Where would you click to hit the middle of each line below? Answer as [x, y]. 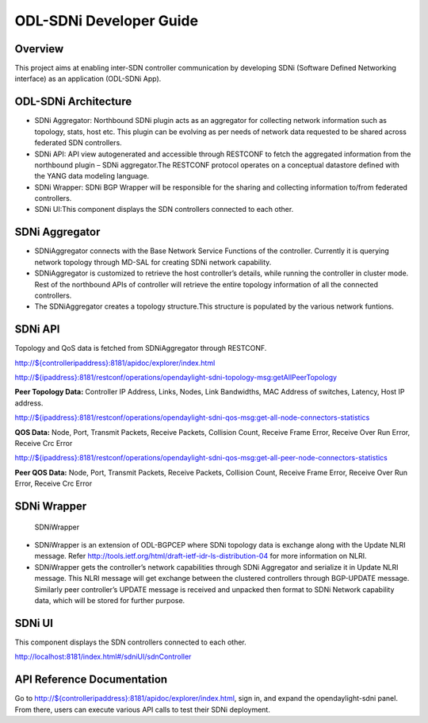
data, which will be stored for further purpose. [110, 600]
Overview [39, 49]
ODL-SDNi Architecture [73, 102]
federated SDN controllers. [78, 143]
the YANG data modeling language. [92, 176]
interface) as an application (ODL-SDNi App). [88, 79]
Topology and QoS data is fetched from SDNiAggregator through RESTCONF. [141, 348]
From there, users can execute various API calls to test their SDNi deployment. [143, 710]
